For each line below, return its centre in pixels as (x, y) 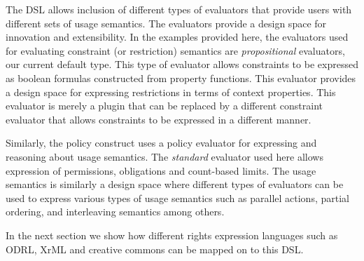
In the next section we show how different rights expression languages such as (172, 235)
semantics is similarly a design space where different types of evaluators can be (175, 184)
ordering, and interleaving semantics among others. (115, 212)
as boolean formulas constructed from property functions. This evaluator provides (181, 78)
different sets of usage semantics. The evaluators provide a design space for (166, 23)
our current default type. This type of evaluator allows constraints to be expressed (182, 64)
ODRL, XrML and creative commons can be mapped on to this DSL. (155, 249)
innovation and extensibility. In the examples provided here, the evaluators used (177, 37)
